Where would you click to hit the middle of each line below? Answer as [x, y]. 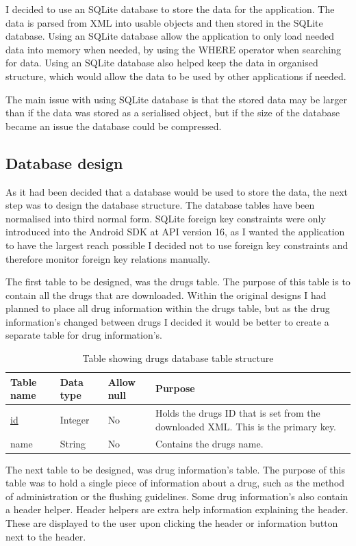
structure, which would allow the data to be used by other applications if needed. [176, 76]
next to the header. [46, 536]
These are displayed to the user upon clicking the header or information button [172, 523]
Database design [64, 162]
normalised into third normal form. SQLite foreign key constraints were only [166, 218]
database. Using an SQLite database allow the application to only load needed [170, 36]
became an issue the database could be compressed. [114, 126]
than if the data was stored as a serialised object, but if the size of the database [173, 113]
